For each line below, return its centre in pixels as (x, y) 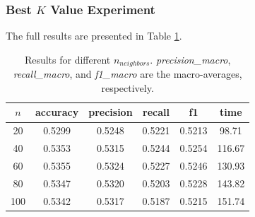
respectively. (127, 87)
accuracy (57, 112)
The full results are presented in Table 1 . (94, 36)
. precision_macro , (190, 59)
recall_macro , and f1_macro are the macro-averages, (127, 74)
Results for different (67, 59)
